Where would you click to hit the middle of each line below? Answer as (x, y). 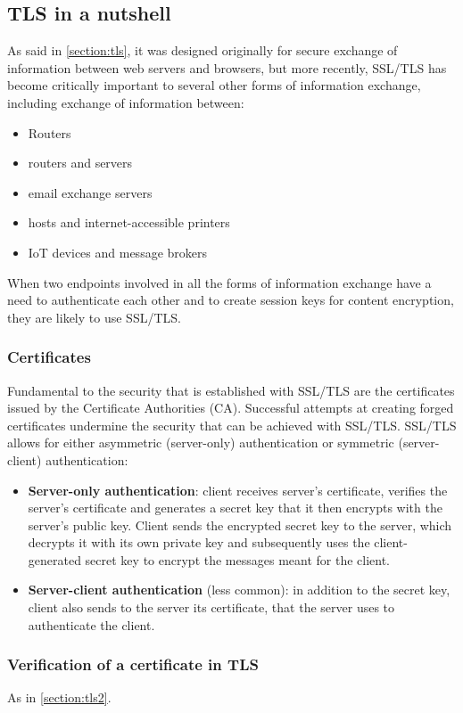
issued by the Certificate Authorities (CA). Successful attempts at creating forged (231, 408)
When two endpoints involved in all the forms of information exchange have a (219, 282)
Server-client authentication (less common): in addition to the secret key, (239, 590)
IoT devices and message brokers (118, 252)
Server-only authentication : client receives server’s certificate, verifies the (238, 490)
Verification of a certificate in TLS (133, 664)
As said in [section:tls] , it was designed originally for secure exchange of (203, 50)
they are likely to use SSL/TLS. (94, 317)
